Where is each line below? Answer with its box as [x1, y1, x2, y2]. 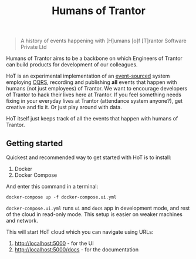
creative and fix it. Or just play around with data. [6, 104, 122, 111]
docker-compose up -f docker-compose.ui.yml [6, 194, 117, 200]
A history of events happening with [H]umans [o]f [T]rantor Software [20, 37, 187, 45]
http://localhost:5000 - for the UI [14, 240, 94, 247]
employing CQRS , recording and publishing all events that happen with [6, 79, 177, 86]
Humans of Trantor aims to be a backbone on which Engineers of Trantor [6, 55, 183, 62]
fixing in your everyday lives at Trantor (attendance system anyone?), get [6, 97, 183, 105]
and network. [6, 217, 38, 224]
